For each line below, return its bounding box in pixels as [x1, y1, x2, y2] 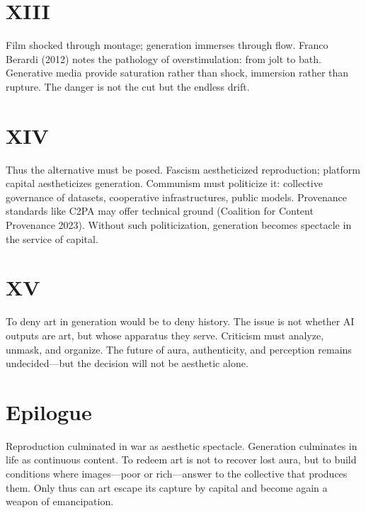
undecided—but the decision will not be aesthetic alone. [6, 356, 248, 371]
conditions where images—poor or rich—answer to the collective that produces [6, 466, 348, 480]
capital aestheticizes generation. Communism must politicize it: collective [6, 176, 323, 191]
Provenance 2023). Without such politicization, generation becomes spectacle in [6, 218, 352, 232]
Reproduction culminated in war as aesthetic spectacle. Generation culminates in [6, 438, 358, 453]
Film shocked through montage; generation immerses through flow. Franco [6, 38, 328, 52]
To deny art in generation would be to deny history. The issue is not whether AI [6, 314, 355, 329]
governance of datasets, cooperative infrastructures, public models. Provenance [6, 189, 347, 204]
